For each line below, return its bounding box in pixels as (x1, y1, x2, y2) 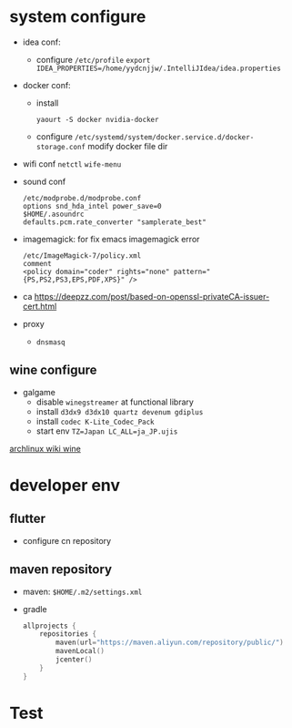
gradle (22, 603, 47, 614)
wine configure (9, 363, 97, 378)
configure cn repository (22, 535, 112, 546)
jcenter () (55, 655, 93, 664)
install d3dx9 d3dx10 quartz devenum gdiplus (35, 405, 204, 416)
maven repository (9, 562, 112, 578)
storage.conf (35, 142, 86, 151)
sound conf (22, 176, 66, 187)
